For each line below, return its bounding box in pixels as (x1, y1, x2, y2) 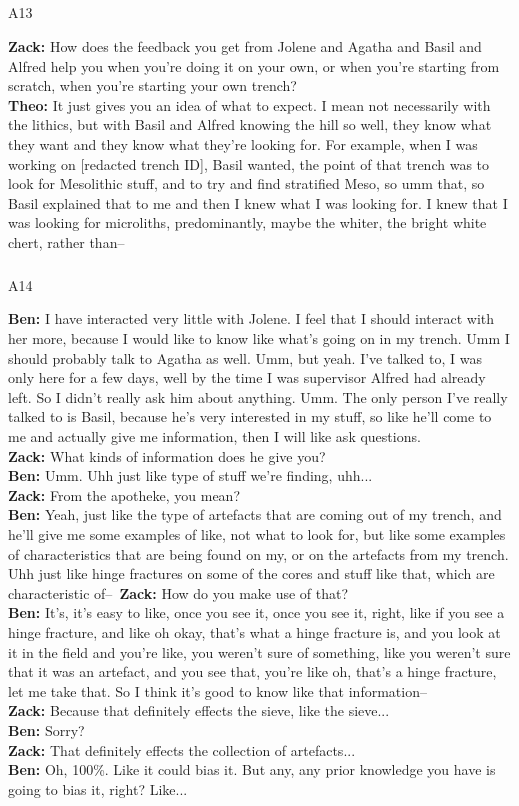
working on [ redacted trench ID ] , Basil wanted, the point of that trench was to (8, 153, 490, 174)
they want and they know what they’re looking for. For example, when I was (8, 133, 478, 154)
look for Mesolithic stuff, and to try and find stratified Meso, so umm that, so (8, 173, 485, 194)
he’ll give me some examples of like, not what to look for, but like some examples (8, 524, 506, 544)
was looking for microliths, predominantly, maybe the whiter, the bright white (8, 212, 487, 233)
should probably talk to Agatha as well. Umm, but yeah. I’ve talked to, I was (8, 347, 482, 368)
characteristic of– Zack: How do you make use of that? (8, 582, 349, 603)
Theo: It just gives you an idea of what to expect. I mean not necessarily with (8, 94, 491, 115)
